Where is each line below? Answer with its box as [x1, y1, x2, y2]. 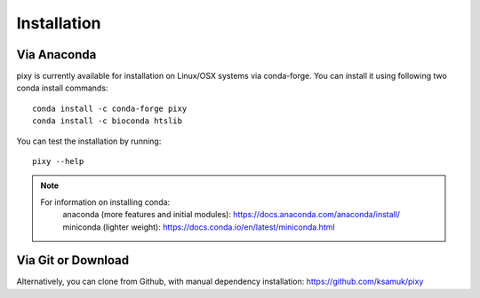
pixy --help [32, 156, 84, 167]
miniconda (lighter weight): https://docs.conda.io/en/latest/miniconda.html [62, 222, 335, 232]
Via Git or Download [16, 253, 129, 268]
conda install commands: [16, 82, 108, 93]
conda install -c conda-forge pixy [32, 103, 188, 114]
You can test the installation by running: [16, 136, 162, 146]
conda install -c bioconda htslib [32, 116, 182, 126]
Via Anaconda [16, 47, 97, 62]
